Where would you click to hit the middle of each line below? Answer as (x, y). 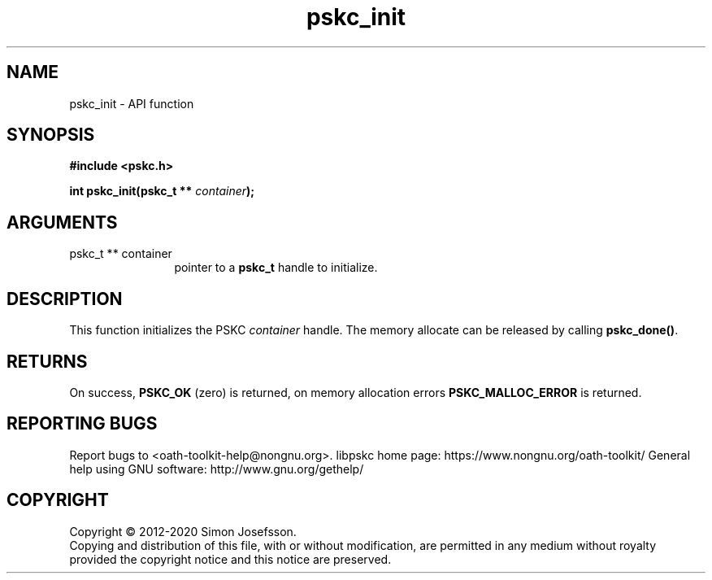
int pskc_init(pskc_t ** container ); (162, 191)
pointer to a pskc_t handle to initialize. (276, 268)
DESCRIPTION (65, 299)
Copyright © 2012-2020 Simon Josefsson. (183, 531)
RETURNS (47, 361)
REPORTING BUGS (82, 424)
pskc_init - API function (132, 103)
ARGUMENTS (62, 222)
